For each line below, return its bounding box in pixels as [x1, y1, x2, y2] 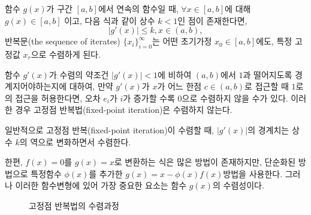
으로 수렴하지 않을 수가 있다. [182, 91, 288, 104]
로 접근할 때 [244, 80, 289, 92]
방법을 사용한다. [223, 167, 283, 180]
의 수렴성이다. [212, 179, 264, 192]
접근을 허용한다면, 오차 [15, 91, 101, 104]
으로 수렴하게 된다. [31, 47, 101, 60]
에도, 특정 [256, 35, 292, 47]
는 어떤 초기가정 [152, 35, 212, 47]
